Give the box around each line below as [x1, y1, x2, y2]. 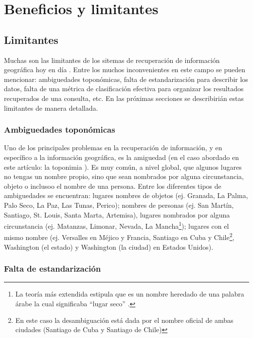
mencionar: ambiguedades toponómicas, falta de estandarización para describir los [4, 74, 248, 84]
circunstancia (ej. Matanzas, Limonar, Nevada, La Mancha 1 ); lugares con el [4, 219, 229, 231]
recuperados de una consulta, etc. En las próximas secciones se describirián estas [4, 93, 244, 103]
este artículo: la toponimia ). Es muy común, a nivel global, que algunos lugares [4, 161, 242, 172]
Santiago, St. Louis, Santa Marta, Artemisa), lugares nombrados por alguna [4, 209, 230, 219]
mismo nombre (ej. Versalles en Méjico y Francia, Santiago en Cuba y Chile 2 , [4, 231, 235, 242]
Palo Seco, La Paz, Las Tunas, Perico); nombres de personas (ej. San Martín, [4, 199, 234, 210]
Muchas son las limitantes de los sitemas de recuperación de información [4, 55, 220, 65]
